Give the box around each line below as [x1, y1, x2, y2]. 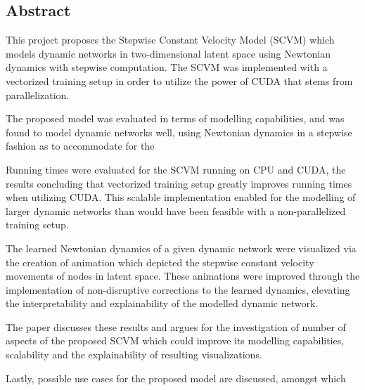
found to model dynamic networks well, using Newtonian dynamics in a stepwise [6, 124, 352, 139]
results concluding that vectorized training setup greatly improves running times [6, 176, 352, 190]
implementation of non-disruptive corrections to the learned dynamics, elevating [6, 282, 350, 297]
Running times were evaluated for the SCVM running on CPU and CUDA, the [6, 162, 346, 176]
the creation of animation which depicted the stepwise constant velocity [6, 254, 314, 269]
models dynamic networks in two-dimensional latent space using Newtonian [6, 46, 331, 60]
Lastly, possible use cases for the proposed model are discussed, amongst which [6, 370, 346, 385]
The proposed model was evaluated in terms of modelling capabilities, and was [6, 111, 345, 126]
